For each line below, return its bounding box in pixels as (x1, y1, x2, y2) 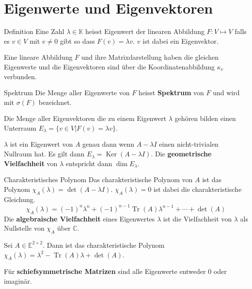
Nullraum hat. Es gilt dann (4, 149, 85, 159)
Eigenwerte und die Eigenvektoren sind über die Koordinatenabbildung (4, 61, 215, 71)
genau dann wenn (82, 139, 135, 149)
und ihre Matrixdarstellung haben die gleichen (81, 52, 219, 62)
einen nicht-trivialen (159, 139, 219, 149)
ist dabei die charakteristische (153, 184, 242, 194)
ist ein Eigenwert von (10, 139, 73, 149)
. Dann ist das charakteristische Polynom (43, 239, 165, 250)
